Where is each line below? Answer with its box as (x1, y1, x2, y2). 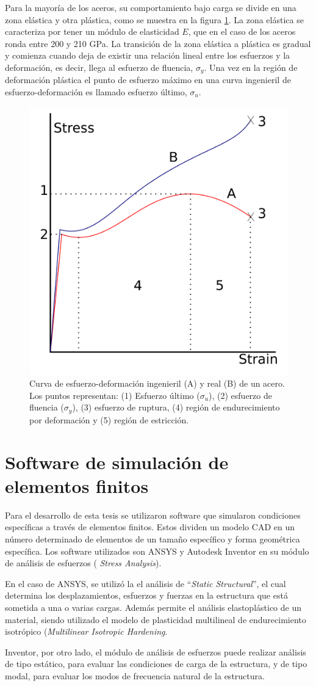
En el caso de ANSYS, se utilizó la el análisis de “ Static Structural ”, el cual (5, 577, 286, 589)
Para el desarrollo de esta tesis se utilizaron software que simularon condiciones (5, 508, 301, 521)
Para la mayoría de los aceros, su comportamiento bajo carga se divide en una (5, 1, 296, 13)
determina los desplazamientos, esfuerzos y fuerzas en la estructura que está (5, 589, 288, 602)
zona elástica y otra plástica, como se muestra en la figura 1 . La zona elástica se (5, 13, 304, 26)
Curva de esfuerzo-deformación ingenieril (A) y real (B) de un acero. (29, 377, 285, 390)
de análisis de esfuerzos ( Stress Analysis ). (5, 556, 162, 569)
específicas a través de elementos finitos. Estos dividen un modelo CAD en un (5, 520, 295, 533)
